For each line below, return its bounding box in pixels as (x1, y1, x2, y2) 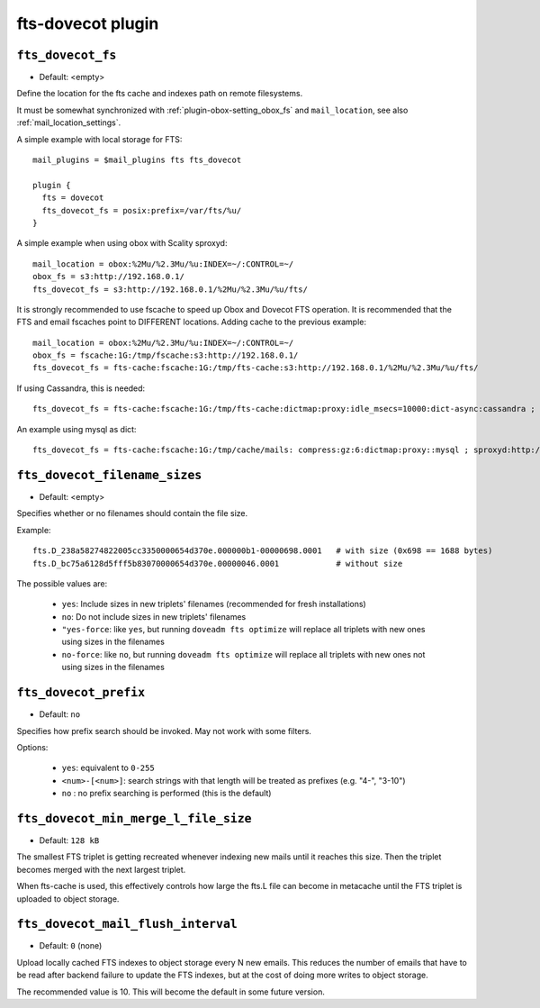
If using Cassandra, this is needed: (16, 383, 146, 394)
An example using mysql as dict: (16, 423, 137, 434)
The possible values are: (16, 577, 108, 589)
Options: (16, 741, 49, 752)
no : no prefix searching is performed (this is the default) (61, 788, 272, 799)
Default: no (39, 709, 81, 720)
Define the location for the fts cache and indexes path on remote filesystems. (16, 88, 303, 99)
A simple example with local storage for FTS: (16, 133, 183, 144)
